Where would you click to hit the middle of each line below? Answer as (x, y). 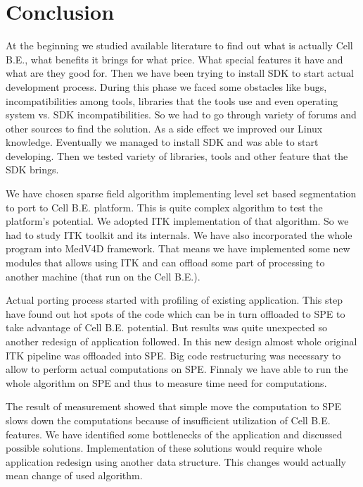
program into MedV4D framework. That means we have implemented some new (178, 248)
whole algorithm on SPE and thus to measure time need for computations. (166, 382)
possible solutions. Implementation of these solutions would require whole (164, 448)
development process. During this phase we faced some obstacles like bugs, (166, 86)
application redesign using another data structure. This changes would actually (176, 461)
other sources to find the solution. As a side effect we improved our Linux (164, 128)
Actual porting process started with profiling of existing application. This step (174, 300)
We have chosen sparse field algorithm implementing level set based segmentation (181, 193)
